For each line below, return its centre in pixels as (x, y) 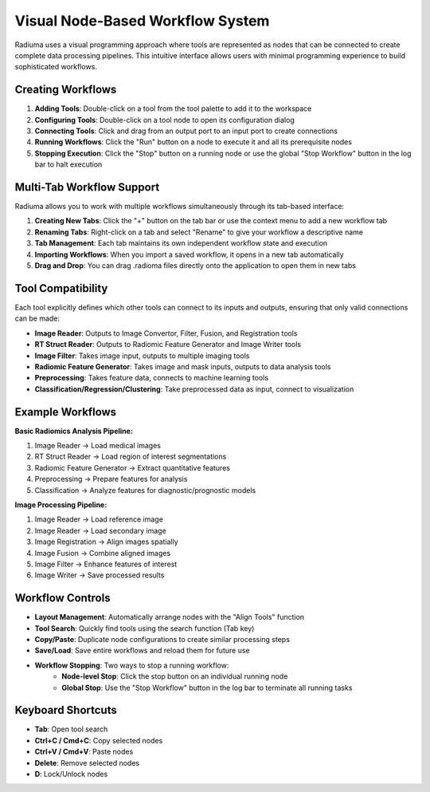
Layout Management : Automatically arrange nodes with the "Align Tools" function (170, 617)
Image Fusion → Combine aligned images (103, 553)
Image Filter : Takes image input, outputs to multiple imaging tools (142, 356)
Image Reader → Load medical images (98, 445)
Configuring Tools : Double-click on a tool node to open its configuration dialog (164, 120)
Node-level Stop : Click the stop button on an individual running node (175, 676)
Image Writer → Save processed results (100, 575)
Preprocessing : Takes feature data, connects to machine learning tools (152, 378)
